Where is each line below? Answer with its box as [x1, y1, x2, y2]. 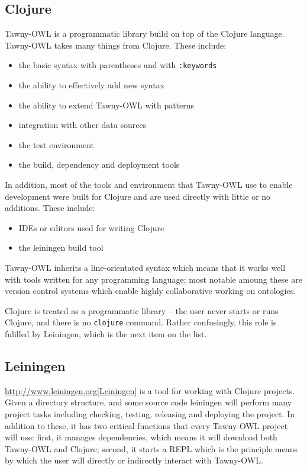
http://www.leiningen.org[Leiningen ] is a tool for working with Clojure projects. [5, 384, 295, 397]
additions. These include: [5, 202, 95, 214]
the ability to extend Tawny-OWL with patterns [18, 98, 195, 111]
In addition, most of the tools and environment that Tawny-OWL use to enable [5, 178, 293, 191]
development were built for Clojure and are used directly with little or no [5, 190, 271, 202]
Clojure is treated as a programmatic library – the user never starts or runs [5, 304, 279, 316]
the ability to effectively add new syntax [18, 79, 165, 91]
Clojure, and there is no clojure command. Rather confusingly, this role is [5, 316, 277, 328]
